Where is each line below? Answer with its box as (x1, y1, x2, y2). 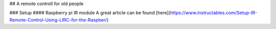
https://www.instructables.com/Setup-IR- (170, 10, 258, 16)
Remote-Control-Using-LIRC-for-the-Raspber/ (9, 16, 107, 22)
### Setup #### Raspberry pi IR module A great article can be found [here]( (9, 10, 171, 16)
